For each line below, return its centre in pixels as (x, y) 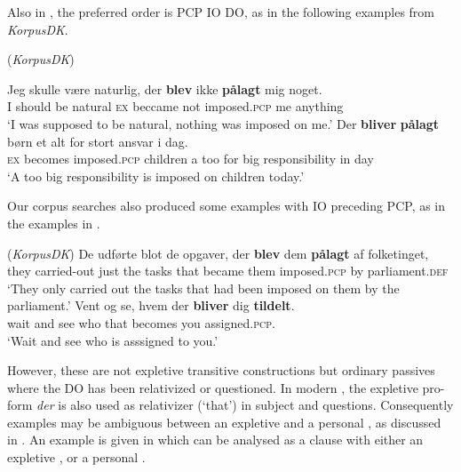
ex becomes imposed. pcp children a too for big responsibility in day (191, 159)
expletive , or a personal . (76, 457)
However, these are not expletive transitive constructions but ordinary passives (221, 370)
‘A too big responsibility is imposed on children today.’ (156, 176)
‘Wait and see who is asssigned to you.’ (113, 340)
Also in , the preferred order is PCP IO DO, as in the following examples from (221, 12)
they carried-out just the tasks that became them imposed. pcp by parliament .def (228, 271)
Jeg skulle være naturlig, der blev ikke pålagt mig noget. (165, 88)
